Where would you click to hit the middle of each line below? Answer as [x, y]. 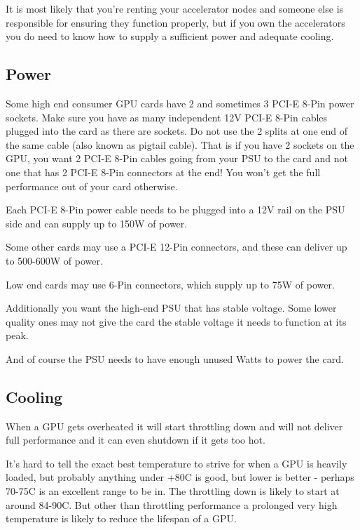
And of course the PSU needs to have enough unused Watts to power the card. [175, 358]
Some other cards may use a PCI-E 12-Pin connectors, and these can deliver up [176, 247]
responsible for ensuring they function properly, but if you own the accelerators [175, 22]
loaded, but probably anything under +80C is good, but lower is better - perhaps [180, 477]
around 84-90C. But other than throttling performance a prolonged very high [172, 504]
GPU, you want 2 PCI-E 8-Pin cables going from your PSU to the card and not [177, 158]
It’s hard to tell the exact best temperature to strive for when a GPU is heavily [176, 463]
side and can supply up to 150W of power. [97, 223]
